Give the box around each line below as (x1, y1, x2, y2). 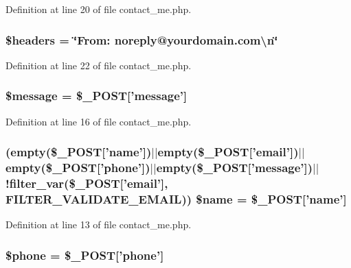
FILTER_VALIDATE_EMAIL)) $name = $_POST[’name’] (5, 191, 347, 208)
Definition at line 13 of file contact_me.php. (5, 217, 192, 232)
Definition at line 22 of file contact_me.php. (5, 58, 192, 72)
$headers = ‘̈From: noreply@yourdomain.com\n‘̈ (5, 31, 278, 48)
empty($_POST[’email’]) (157, 143, 299, 160)
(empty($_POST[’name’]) (5, 143, 152, 160)
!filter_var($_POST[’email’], (5, 175, 168, 192)
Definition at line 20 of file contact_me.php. (5, 2, 192, 16)
